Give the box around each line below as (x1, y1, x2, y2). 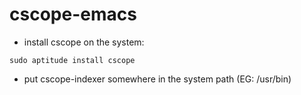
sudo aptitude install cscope (9, 55, 136, 65)
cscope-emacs (9, 3, 137, 26)
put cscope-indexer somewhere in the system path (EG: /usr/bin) (23, 73, 292, 85)
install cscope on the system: (23, 36, 145, 48)
